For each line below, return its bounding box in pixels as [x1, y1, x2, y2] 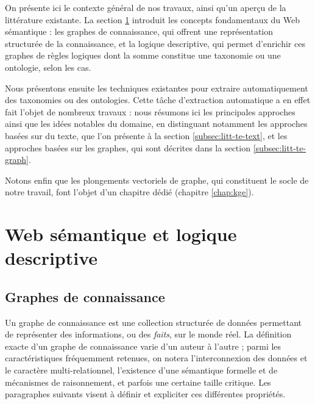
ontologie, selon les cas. [5, 60, 91, 73]
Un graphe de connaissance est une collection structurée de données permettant [5, 316, 302, 328]
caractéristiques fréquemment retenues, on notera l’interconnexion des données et [5, 352, 308, 364]
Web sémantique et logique [5, 222, 237, 247]
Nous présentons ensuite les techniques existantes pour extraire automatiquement [5, 81, 308, 94]
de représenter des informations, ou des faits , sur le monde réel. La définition [5, 328, 292, 341]
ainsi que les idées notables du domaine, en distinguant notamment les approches [5, 117, 308, 130]
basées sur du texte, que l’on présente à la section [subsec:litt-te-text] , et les [5, 129, 288, 142]
